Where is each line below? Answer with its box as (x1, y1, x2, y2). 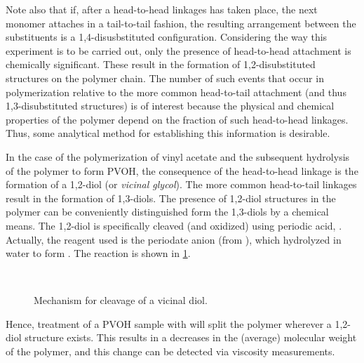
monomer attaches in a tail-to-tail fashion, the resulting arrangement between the (6, 15, 356, 30)
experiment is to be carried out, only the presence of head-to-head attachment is (6, 43, 351, 58)
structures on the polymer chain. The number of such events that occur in (6, 70, 324, 85)
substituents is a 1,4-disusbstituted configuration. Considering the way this (6, 29, 328, 44)
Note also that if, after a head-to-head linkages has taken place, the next (6, 2, 318, 16)
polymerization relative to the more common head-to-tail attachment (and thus (6, 84, 346, 99)
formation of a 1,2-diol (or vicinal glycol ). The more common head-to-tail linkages (6, 177, 357, 192)
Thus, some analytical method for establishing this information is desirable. (6, 126, 330, 140)
